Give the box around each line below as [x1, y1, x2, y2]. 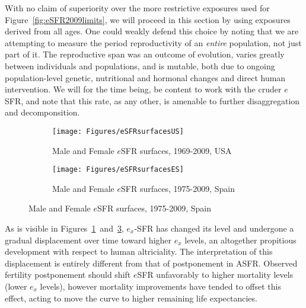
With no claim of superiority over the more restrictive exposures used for [5, 2, 270, 14]
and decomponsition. [5, 106, 80, 118]
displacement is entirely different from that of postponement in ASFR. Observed [5, 256, 298, 269]
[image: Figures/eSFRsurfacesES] [52, 165, 184, 174]
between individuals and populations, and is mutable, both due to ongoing [5, 59, 275, 72]
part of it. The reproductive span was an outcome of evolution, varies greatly [5, 48, 285, 60]
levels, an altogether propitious [184, 233, 297, 246]
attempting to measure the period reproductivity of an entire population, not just [5, 36, 302, 49]
